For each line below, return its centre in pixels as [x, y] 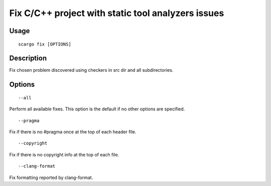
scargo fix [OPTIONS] [45, 44]
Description [28, 58]
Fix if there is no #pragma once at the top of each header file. [73, 132]
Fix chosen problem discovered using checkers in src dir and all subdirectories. [91, 70]
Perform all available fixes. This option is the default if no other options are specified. [97, 109]
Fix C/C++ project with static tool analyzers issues [117, 13]
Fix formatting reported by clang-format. [51, 177]
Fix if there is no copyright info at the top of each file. [64, 154]
